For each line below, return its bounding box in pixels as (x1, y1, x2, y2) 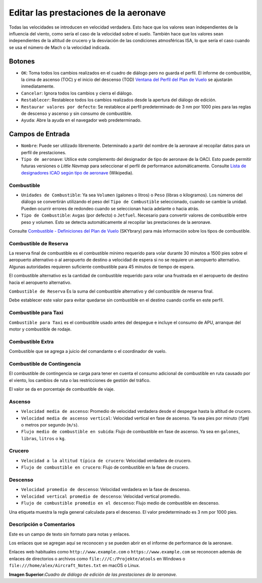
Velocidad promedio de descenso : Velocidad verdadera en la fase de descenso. (21, 487, 191, 492)
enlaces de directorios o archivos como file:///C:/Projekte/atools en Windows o (9, 555, 185, 562)
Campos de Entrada (9, 130, 70, 138)
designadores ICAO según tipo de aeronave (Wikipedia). (21, 170, 133, 175)
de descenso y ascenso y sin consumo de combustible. (21, 110, 132, 116)
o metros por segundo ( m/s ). (21, 422, 79, 427)
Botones (9, 57, 35, 65)
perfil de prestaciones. (21, 149, 66, 155)
